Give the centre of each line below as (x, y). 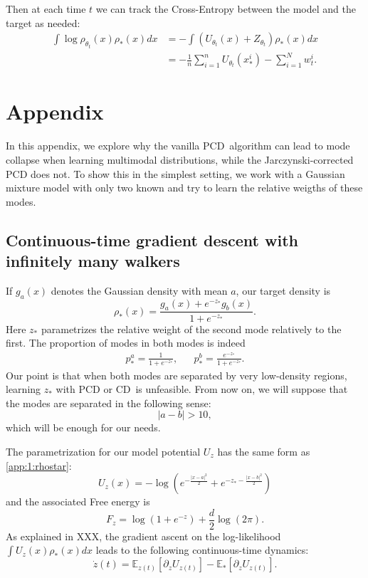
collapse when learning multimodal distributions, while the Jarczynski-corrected (180, 159)
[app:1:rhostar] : (39, 465)
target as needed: (43, 22)
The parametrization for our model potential (103, 451)
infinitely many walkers (93, 261)
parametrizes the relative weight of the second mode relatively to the (191, 329)
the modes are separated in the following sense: (109, 403)
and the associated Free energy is (78, 501)
